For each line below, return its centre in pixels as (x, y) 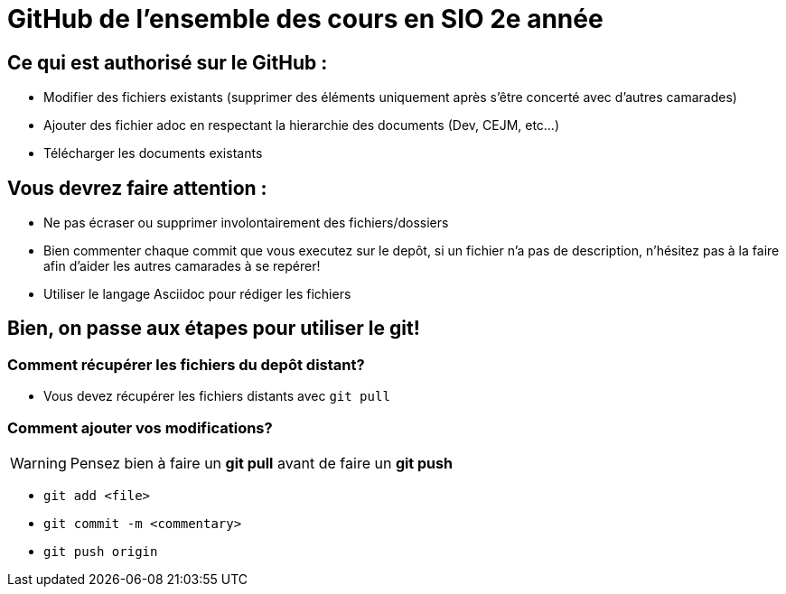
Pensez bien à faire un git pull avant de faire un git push (261, 463)
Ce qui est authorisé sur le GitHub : (168, 62)
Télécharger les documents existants (153, 153)
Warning (38, 463)
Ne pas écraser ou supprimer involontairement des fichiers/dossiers (246, 223)
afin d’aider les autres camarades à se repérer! (182, 266)
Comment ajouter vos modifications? (140, 427)
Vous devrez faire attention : (137, 188)
